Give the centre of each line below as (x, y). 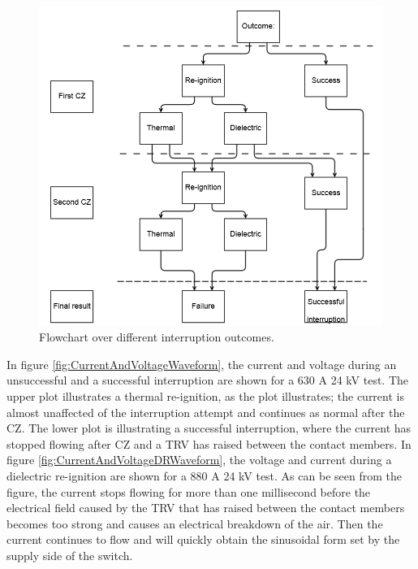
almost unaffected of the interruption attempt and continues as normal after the (206, 412)
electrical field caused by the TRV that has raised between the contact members (206, 508)
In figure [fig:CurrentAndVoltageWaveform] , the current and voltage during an (202, 364)
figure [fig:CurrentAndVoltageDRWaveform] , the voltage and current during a (199, 460)
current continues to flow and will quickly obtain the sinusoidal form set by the (203, 539)
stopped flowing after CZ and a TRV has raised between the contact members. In (209, 443)
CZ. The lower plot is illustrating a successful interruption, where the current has (209, 428)
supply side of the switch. (70, 556)
